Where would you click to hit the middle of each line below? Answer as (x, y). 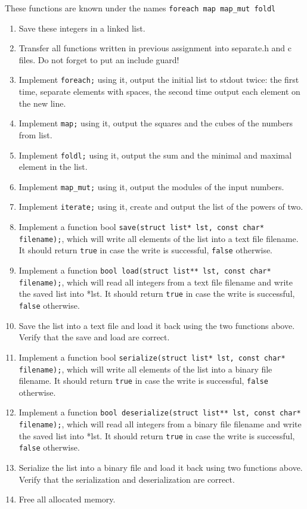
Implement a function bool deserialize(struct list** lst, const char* (160, 412)
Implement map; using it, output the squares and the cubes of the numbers (156, 123)
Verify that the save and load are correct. (94, 337)
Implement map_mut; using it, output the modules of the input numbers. (151, 186)
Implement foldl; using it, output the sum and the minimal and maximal (155, 155)
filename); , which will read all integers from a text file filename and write (156, 282)
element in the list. (53, 167)
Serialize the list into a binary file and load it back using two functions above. (161, 468)
